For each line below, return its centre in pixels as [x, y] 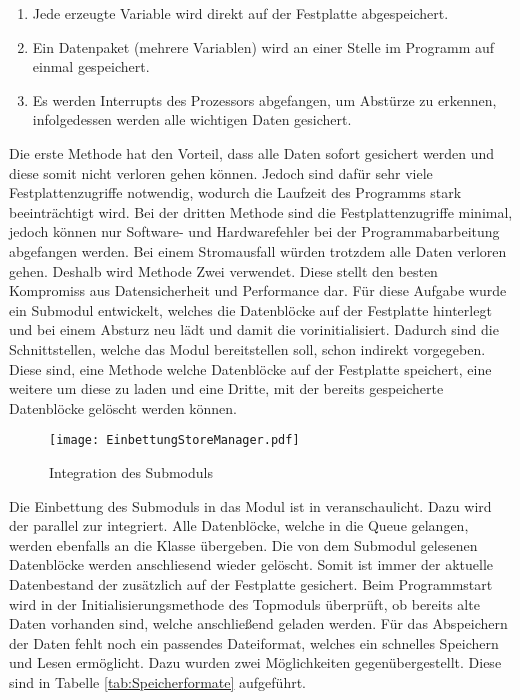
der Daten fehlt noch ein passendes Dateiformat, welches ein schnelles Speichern [254, 642]
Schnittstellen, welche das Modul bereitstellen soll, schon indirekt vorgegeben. [247, 348]
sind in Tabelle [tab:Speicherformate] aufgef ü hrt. [158, 681]
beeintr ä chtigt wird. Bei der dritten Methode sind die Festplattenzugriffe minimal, [261, 211]
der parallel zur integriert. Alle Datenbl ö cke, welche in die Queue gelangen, [239, 525]
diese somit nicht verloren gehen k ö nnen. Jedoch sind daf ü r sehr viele [221, 172]
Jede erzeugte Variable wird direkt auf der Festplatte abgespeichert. [240, 13]
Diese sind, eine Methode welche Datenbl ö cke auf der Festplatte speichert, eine [250, 368]
